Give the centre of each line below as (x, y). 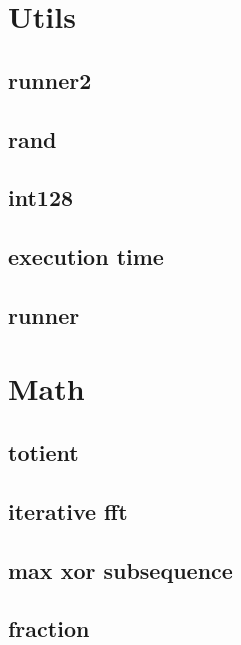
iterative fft (68, 510)
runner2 (50, 79)
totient (43, 452)
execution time (86, 256)
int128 (41, 197)
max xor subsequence (120, 569)
